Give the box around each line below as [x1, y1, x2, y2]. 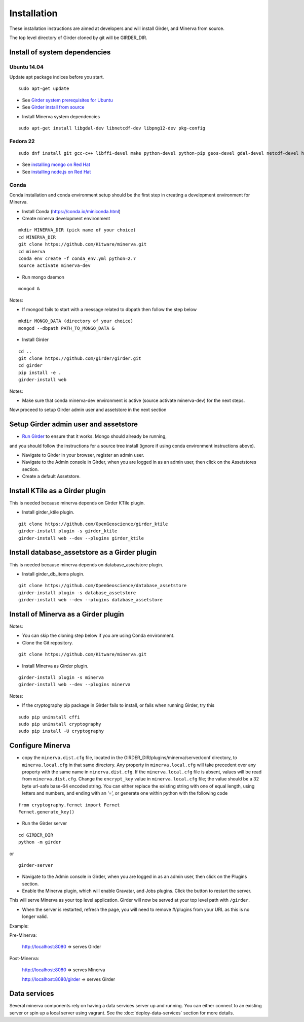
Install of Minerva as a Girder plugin [9, 609, 124, 619]
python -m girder [18, 839, 61, 845]
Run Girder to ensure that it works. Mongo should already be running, [22, 433, 167, 439]
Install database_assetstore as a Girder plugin [9, 548, 157, 557]
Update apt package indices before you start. [9, 74, 104, 80]
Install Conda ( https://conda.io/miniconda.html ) [22, 208, 121, 214]
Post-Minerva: [9, 955, 40, 961]
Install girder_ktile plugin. [22, 509, 74, 515]
